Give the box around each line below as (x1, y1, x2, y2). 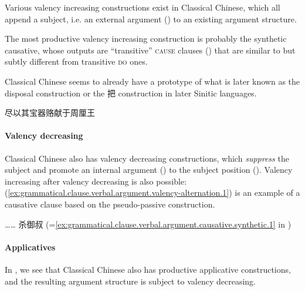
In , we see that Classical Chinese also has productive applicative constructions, (5, 263, 291, 275)
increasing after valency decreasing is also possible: (5, 175, 187, 187)
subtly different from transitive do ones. (5, 55, 148, 68)
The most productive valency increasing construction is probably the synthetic (5, 32, 287, 45)
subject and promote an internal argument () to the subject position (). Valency (5, 163, 293, 176)
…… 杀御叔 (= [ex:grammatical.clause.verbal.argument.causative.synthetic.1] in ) (5, 218, 292, 230)
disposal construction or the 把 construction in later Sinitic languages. (5, 86, 257, 99)
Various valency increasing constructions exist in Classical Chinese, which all (5, 1, 280, 13)
